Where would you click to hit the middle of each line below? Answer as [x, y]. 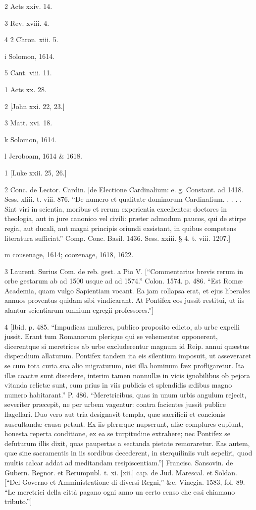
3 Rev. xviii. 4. [27, 23]
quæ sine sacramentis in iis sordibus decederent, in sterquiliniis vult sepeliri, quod [128, 453]
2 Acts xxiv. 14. [28, 6]
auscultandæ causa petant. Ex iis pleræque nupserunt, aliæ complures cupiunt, [124, 424]
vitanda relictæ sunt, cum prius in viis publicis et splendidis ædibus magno [118, 385]
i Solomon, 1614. [30, 56]
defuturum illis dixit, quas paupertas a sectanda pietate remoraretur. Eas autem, [127, 443]
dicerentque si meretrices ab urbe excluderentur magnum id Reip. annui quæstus [127, 346]
